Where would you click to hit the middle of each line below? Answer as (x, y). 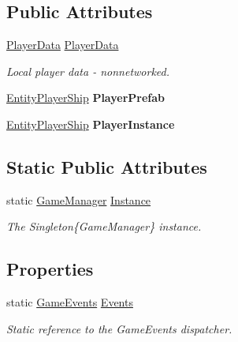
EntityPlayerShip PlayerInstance (91, 124)
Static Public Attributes (107, 166)
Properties (50, 269)
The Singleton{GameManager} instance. (104, 226)
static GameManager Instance (79, 199)
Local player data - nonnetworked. (88, 71)
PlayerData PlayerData (63, 45)
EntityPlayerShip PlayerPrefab (86, 98)
